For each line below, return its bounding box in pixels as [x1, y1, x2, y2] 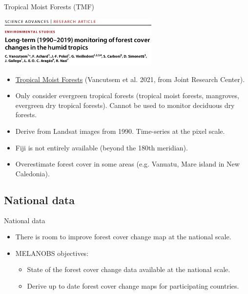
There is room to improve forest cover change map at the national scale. [15, 231, 231, 242]
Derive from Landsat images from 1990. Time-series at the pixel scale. [15, 126, 225, 136]
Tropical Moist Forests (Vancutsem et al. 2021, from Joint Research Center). [15, 74, 245, 84]
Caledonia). [15, 168, 50, 178]
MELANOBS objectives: [15, 248, 89, 258]
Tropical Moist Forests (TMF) [4, 1, 95, 11]
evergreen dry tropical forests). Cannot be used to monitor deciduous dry [15, 100, 235, 110]
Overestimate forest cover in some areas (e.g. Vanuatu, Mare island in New [15, 159, 240, 169]
